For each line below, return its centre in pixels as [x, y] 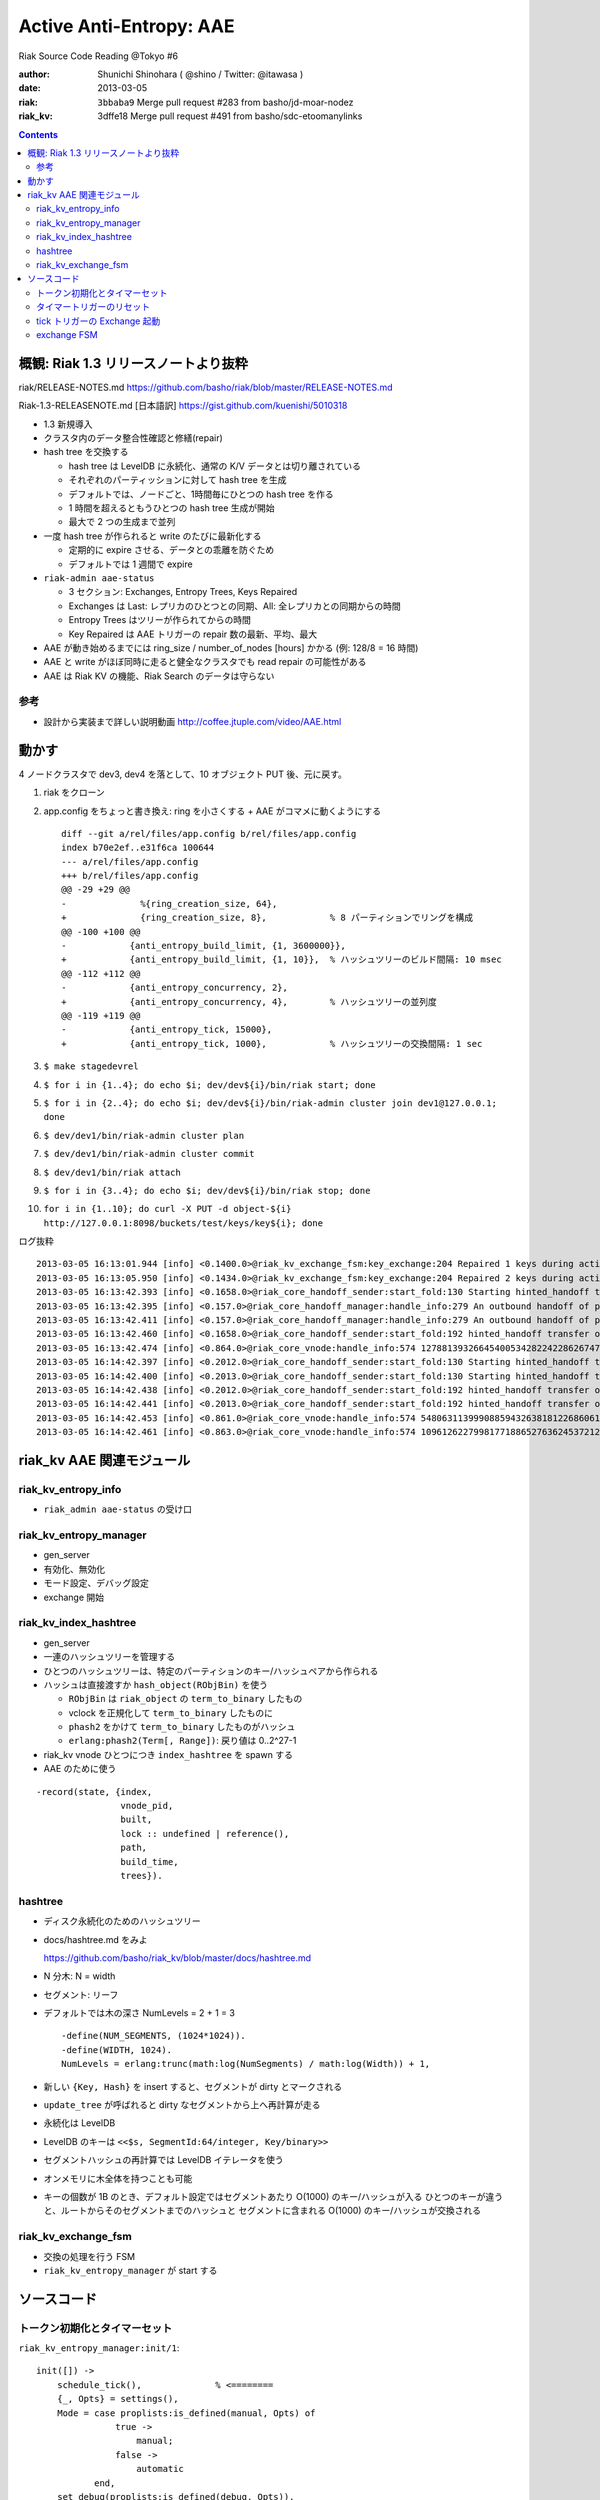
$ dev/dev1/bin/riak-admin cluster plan [144, 1135]
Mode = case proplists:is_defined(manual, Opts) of [186, 2413]
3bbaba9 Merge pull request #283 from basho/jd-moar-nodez [225, 102]
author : [34, 74]
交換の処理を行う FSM [89, 2256]
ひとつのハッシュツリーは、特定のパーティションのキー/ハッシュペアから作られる [211, 1671]
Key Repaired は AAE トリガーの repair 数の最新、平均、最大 [193, 634]
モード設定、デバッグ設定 [96, 1583]
